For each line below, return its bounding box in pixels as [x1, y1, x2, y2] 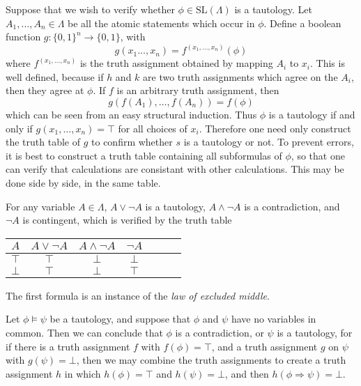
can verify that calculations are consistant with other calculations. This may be [6, 162, 344, 176]
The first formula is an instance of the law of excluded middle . [6, 288, 270, 302]
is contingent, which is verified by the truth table [22, 213, 232, 227]
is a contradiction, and [244, 199, 340, 213]
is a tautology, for [277, 325, 353, 339]
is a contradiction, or [175, 325, 264, 339]
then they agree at [6, 83, 84, 98]
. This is [310, 56, 345, 70]
